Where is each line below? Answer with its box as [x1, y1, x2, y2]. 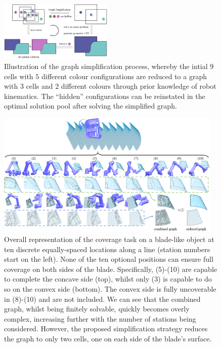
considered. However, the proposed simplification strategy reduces [4, 323, 208, 334]
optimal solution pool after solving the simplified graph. [4, 100, 177, 111]
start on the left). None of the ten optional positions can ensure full [4, 254, 213, 264]
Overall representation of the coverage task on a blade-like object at [4, 234, 214, 245]
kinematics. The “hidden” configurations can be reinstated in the [4, 90, 205, 101]
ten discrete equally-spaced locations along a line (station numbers [4, 244, 210, 254]
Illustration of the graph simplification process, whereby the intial [4, 60, 208, 71]
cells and [26, 81, 53, 91]
